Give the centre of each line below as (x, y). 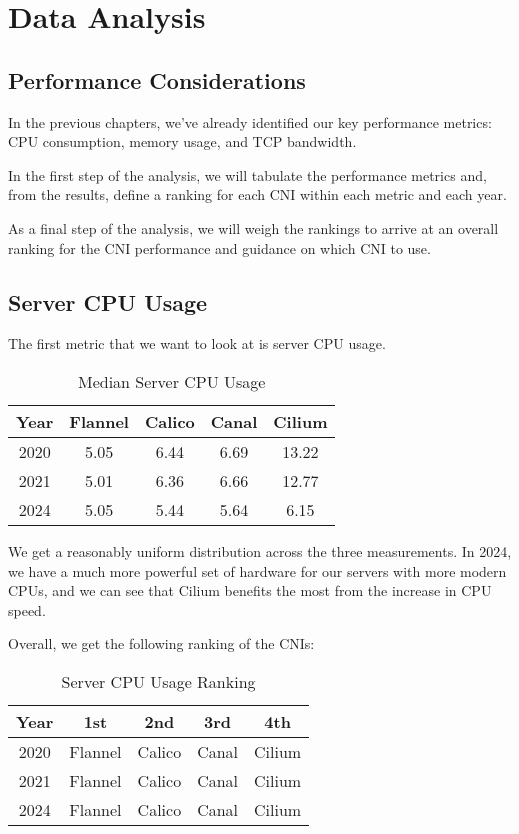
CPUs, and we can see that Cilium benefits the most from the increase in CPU (250, 590)
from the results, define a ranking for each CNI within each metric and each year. (257, 194)
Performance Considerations (157, 79)
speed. (27, 609)
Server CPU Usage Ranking (158, 681)
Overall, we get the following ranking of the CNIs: (161, 643)
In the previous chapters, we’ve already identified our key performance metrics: (250, 121)
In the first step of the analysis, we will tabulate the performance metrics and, (247, 174)
